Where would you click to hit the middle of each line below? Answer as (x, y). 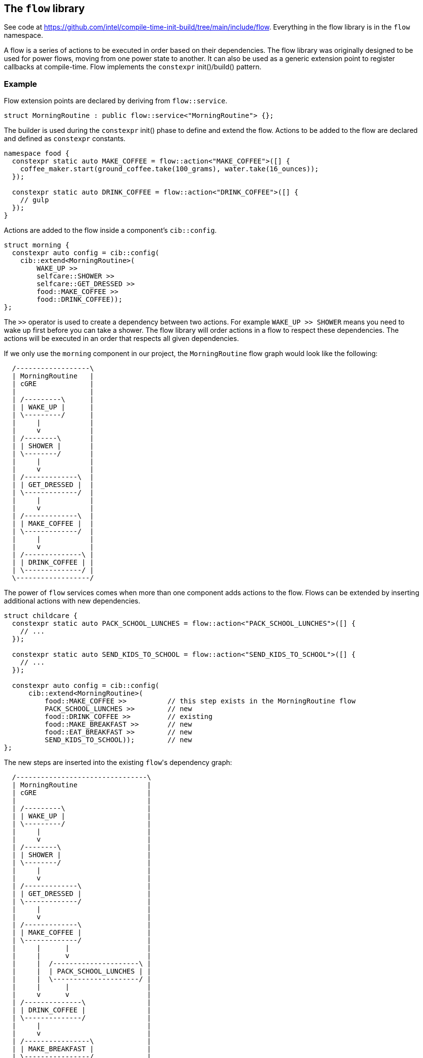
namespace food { (37, 154)
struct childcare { (41, 616)
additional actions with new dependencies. (72, 601)
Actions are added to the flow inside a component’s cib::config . (110, 230)
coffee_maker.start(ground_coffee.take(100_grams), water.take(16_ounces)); (170, 169)
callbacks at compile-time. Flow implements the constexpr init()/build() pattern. (133, 67)
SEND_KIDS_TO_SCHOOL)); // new (118, 740)
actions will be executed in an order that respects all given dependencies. (122, 339)
